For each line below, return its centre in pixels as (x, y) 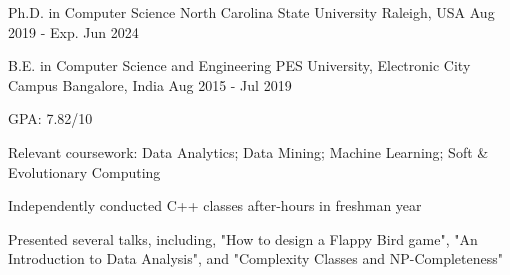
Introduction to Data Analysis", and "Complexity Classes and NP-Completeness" (255, 258)
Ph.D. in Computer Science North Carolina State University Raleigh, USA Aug (251, 12)
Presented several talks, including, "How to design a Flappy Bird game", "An (243, 238)
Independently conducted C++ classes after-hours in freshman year (215, 205)
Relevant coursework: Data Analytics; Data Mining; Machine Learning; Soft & (248, 151)
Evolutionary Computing (84, 171)
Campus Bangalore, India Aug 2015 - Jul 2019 (150, 84)
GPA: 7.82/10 (50, 118)
